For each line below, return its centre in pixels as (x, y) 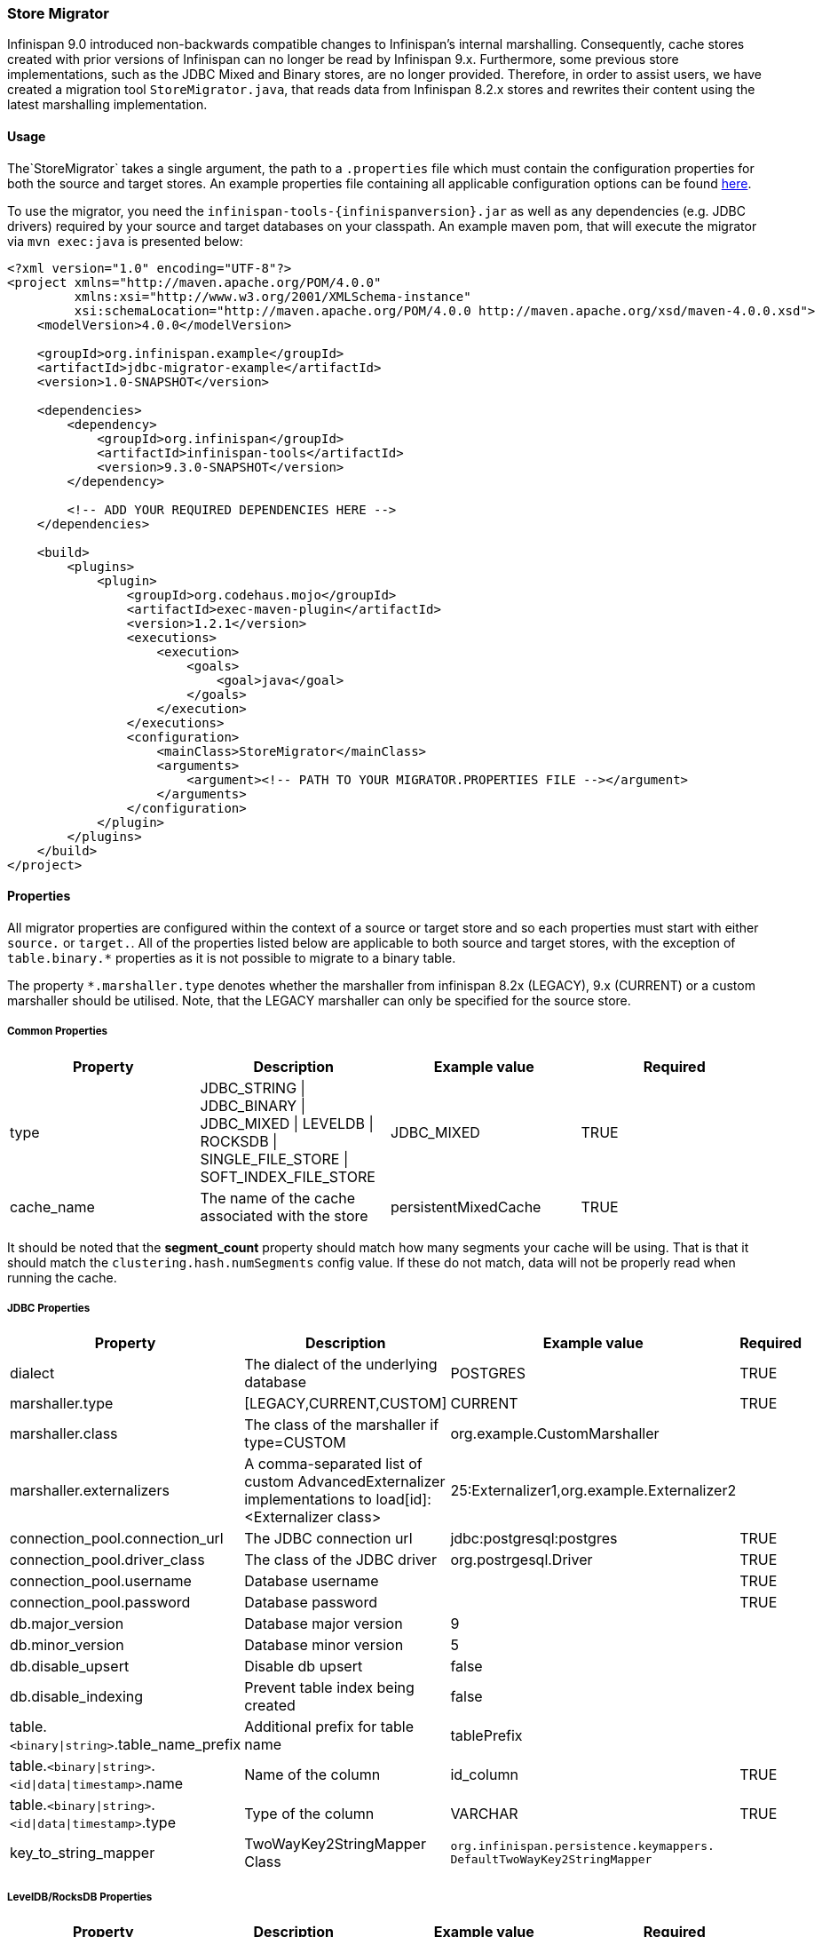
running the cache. (62, 1277)
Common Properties (58, 1032)
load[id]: (403, 1500)
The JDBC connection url (328, 1539)
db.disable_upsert (70, 1667)
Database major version (324, 1624)
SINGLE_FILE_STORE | (274, 1159)
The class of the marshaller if (342, 1425)
